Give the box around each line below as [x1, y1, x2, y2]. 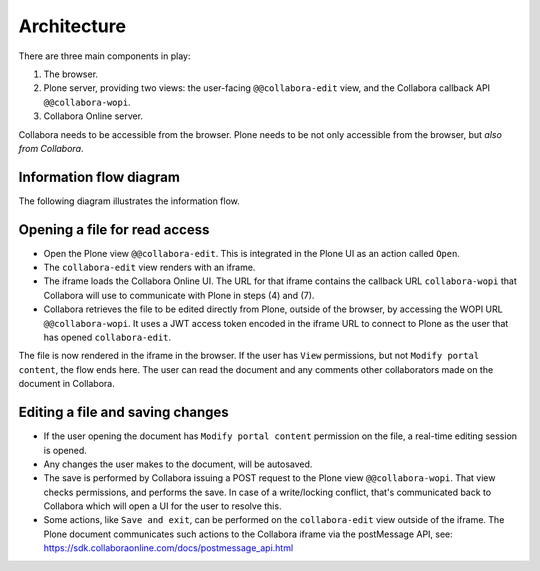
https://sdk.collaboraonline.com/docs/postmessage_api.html [43, 542, 294, 554]
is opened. [43, 444, 87, 456]
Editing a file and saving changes [18, 404, 229, 421]
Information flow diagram [18, 168, 180, 185]
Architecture [18, 15, 127, 37]
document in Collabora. [18, 378, 115, 390]
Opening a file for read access [18, 221, 210, 238]
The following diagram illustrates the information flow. [18, 195, 240, 207]
